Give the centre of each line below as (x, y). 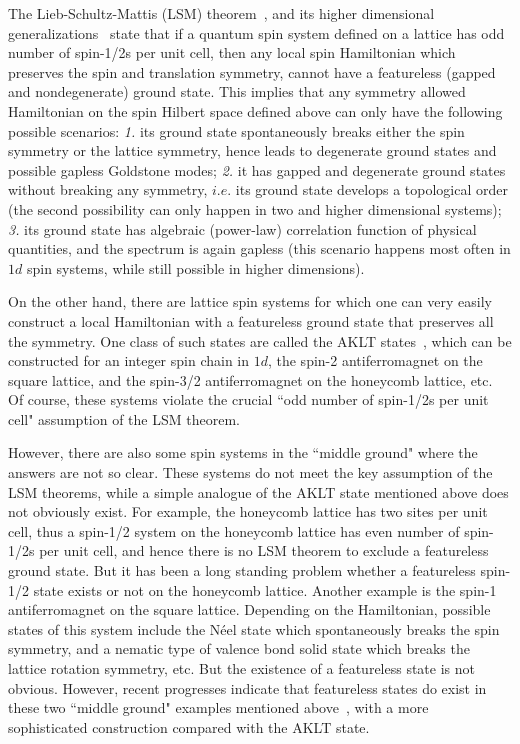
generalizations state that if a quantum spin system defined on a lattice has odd (256, 32)
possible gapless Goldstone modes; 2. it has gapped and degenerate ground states (257, 169)
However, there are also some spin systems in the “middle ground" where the (243, 452)
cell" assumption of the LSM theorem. (124, 418)
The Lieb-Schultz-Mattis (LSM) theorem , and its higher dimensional (221, 13)
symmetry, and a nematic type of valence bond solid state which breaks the (239, 648)
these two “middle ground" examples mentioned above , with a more (218, 707)
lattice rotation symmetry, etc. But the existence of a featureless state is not (241, 668)
